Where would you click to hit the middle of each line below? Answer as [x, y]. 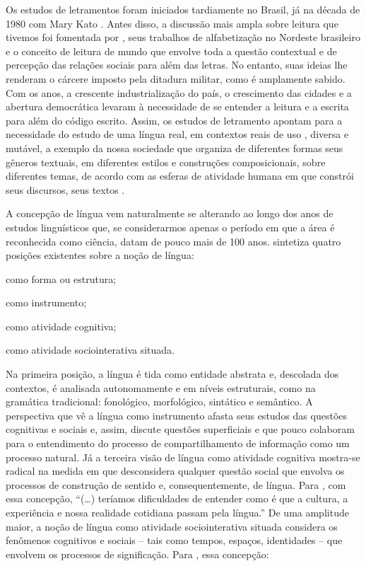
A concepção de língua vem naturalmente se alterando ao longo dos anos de [170, 213]
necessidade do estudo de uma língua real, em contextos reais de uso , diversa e [177, 134]
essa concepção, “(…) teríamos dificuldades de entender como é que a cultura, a [177, 498]
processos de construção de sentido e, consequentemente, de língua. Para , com [176, 484]
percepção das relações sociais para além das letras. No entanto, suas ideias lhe [177, 65]
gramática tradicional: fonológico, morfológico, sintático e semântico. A [159, 402]
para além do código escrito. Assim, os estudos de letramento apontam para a [174, 120]
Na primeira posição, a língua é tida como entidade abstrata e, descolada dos [172, 374]
